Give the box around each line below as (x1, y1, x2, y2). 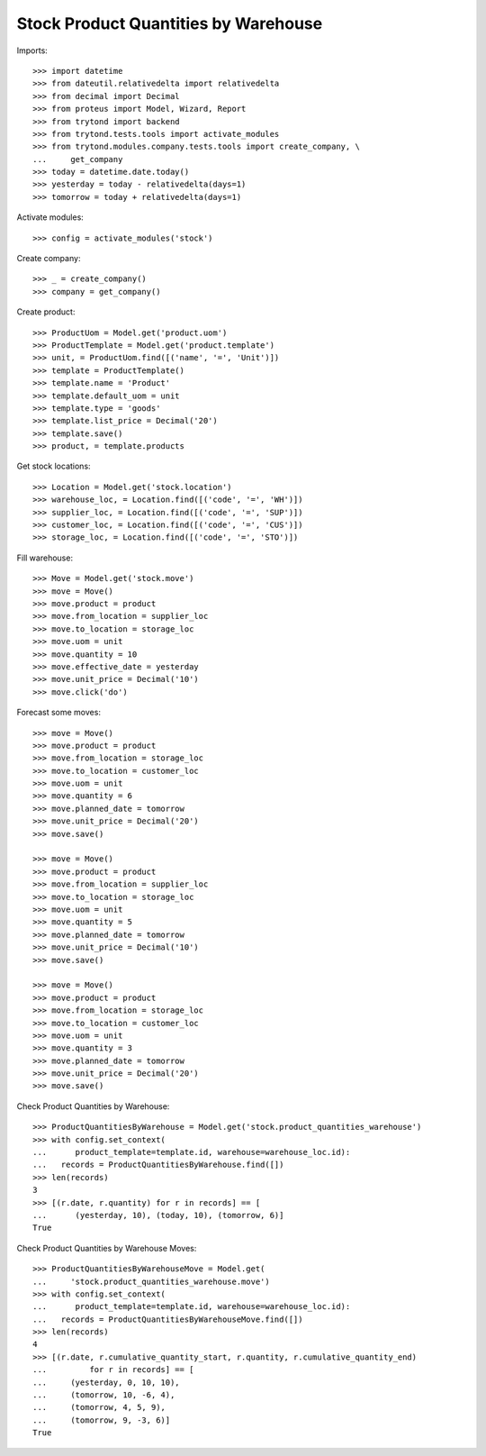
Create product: (16, 306, 76, 317)
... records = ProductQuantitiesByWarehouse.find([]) (32, 1160, 284, 1170)
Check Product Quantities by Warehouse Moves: (16, 1242, 197, 1253)
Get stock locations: (16, 460, 91, 472)
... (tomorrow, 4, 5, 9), (32, 1402, 166, 1413)
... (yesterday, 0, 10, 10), (32, 1377, 180, 1388)
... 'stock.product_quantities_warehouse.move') (32, 1276, 270, 1287)
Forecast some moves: (16, 707, 101, 718)
